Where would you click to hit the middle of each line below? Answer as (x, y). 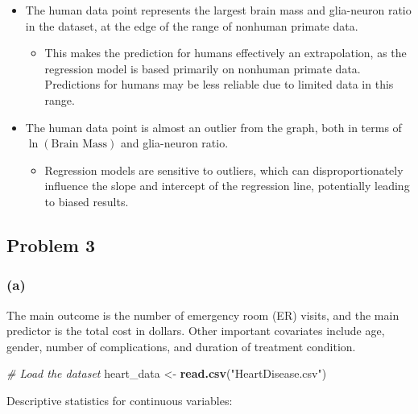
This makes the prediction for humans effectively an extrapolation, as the (226, 53)
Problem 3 (51, 244)
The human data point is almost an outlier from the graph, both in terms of (213, 127)
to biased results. (87, 201)
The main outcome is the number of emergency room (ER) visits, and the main (203, 315)
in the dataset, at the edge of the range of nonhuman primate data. (192, 25)
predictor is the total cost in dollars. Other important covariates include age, (196, 331)
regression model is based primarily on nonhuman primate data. (203, 68)
